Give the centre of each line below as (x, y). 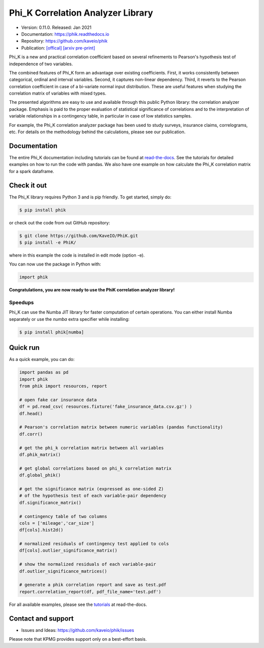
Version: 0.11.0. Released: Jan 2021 (56, 27)
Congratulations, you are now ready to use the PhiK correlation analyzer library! (92, 290)
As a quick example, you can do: (42, 360)
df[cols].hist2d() (41, 530)
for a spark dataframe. (32, 171)
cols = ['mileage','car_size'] (57, 523)
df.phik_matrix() (40, 455)
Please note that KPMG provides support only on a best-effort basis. (78, 639)
